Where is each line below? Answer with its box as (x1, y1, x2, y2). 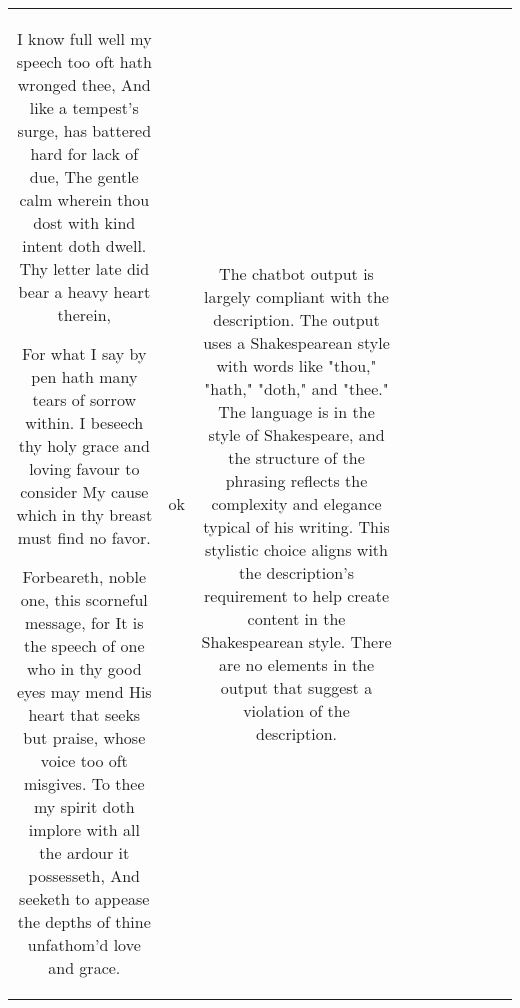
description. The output (213, 307, 380, 331)
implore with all (28, 818, 140, 841)
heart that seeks (28, 703, 141, 726)
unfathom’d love (27, 933, 141, 956)
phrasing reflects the (225, 468, 368, 492)
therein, (57, 303, 111, 326)
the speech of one (24, 634, 145, 657)
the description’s (239, 560, 354, 584)
